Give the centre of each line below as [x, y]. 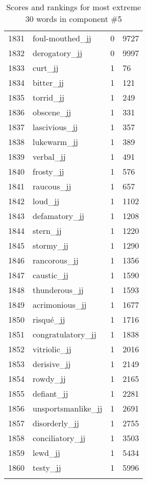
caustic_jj [51, 275]
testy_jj [47, 467]
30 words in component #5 [73, 19]
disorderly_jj [56, 423]
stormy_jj [51, 245]
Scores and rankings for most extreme [74, 7]
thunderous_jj [58, 290]
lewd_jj [46, 453]
